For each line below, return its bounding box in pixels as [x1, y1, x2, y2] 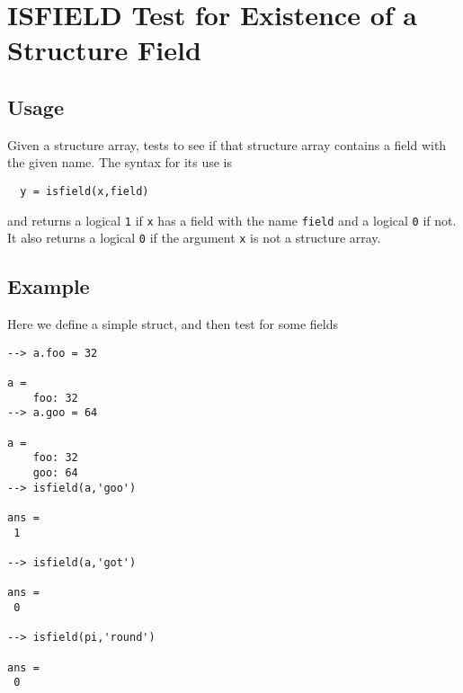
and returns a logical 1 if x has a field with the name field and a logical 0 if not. [7, 210, 457, 229]
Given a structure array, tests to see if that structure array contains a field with [7, 135, 447, 154]
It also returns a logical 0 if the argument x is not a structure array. [7, 228, 381, 247]
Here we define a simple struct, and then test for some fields [7, 315, 338, 333]
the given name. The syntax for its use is [7, 153, 232, 172]
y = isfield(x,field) [20, 184, 149, 198]
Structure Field [7, 31, 201, 68]
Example [7, 272, 90, 300]
